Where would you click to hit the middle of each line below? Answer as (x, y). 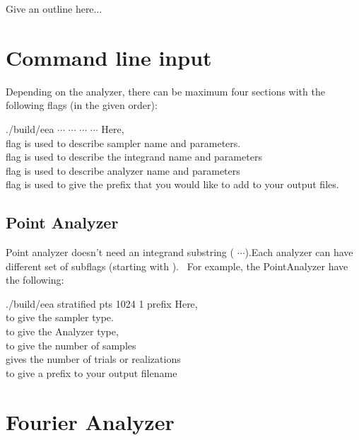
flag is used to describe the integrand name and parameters (134, 157)
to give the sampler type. (60, 317)
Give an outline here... (54, 8)
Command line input (109, 57)
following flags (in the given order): (82, 105)
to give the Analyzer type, (62, 331)
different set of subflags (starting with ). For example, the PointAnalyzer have (177, 266)
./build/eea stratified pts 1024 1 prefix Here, (102, 303)
